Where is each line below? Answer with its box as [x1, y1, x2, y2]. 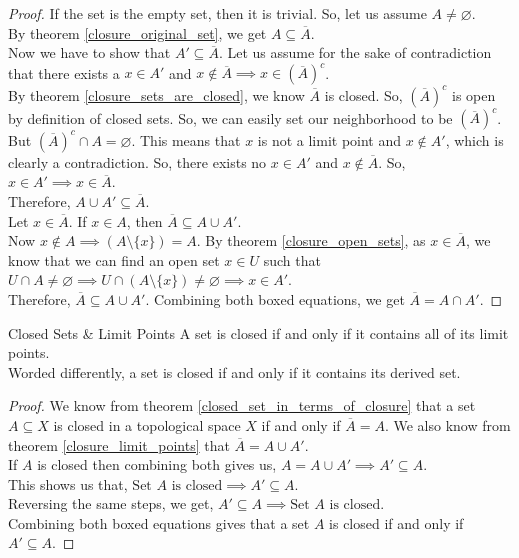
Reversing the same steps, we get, [8, 493, 214, 514]
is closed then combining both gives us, [37, 454, 277, 475]
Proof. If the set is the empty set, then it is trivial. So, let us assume [8, 3, 427, 23]
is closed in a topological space [53, 414, 241, 435]
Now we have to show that [8, 42, 171, 63]
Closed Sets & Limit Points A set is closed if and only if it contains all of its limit [8, 322, 509, 343]
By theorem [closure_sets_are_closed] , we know [8, 84, 305, 105]
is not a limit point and [257, 129, 402, 150]
